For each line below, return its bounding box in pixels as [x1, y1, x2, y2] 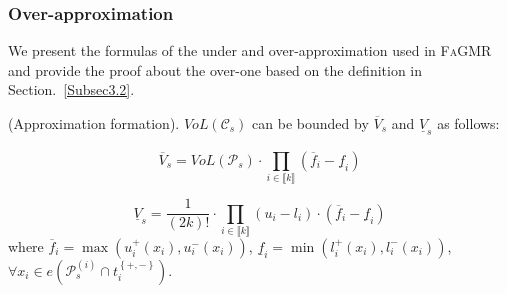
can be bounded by [252, 113, 369, 133]
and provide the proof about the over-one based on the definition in [8, 59, 423, 80]
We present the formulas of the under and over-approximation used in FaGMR [8, 40, 492, 61]
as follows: [437, 113, 500, 133]
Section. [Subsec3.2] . [8, 79, 135, 100]
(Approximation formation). [8, 113, 180, 133]
